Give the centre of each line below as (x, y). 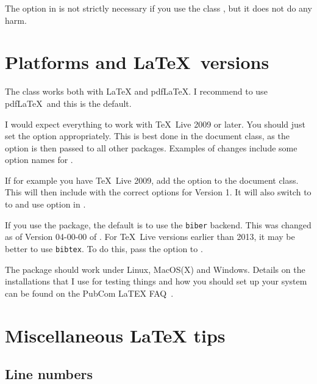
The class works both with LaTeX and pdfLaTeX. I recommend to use (136, 91)
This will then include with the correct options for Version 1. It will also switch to (158, 192)
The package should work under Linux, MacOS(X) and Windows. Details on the (155, 269)
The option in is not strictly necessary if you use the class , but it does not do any (158, 8)
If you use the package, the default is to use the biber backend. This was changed (158, 224)
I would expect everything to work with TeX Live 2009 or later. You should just (155, 124)
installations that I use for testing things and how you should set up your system (156, 281)
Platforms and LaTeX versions (137, 62)
